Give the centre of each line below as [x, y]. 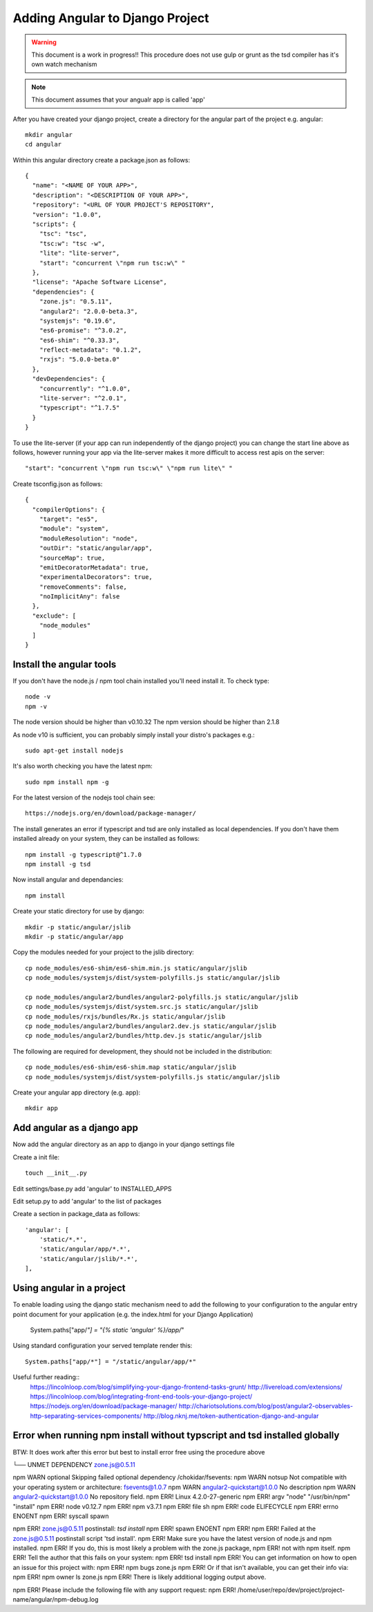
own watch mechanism [64, 64]
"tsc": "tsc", [63, 234]
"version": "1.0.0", [67, 215]
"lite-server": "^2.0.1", [83, 398]
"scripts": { [54, 224]
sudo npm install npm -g [67, 782]
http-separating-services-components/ [86, 1416]
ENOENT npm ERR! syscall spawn [61, 1516]
